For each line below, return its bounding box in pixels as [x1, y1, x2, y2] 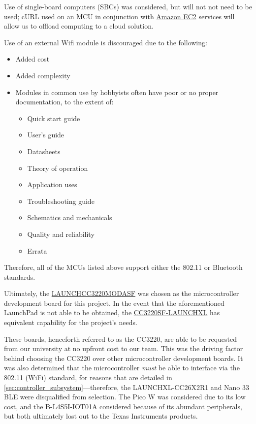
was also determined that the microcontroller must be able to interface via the [4, 362, 240, 373]
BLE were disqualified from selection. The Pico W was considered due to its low [4, 391, 246, 402]
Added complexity [15, 70, 70, 80]
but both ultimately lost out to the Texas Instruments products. [4, 411, 198, 421]
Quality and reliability [27, 228, 95, 239]
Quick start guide [27, 113, 80, 123]
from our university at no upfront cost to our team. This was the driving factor [4, 343, 243, 354]
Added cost [15, 54, 50, 64]
